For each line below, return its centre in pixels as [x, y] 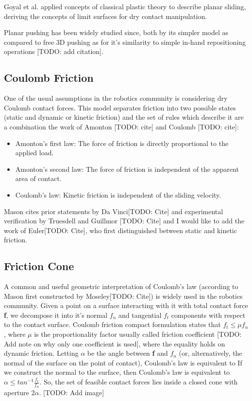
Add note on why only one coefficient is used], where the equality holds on [115, 343]
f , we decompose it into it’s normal [56, 315]
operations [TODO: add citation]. [54, 51]
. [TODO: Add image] [72, 392]
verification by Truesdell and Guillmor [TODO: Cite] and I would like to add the [124, 221]
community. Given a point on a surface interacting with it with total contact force [126, 305]
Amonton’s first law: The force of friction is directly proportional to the [122, 143]
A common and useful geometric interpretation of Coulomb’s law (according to [121, 286]
